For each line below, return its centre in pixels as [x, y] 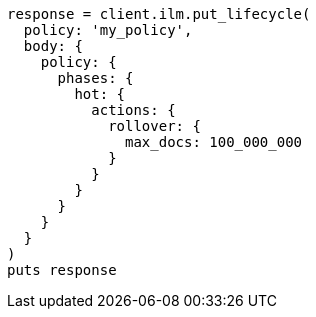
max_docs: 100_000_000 [214, 142]
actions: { [133, 110]
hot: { [100, 94]
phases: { [95, 78]
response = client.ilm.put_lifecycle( [159, 14]
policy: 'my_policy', [108, 30]
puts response [62, 270]
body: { [53, 46]
